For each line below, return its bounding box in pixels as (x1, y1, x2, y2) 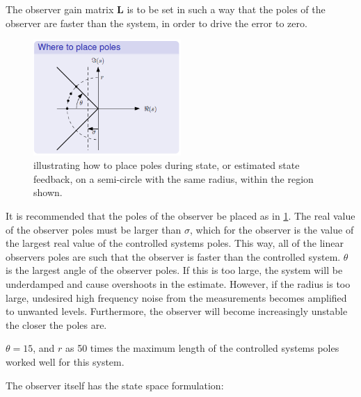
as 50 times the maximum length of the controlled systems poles (65, 341, 339, 355)
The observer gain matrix (6, 2, 114, 16)
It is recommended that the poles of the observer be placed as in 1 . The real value (6, 209, 355, 223)
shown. (33, 185, 63, 200)
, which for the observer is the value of (190, 222, 354, 236)
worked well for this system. (6, 354, 125, 368)
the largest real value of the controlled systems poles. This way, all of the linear (6, 236, 344, 250)
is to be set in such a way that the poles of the (127, 2, 326, 16)
